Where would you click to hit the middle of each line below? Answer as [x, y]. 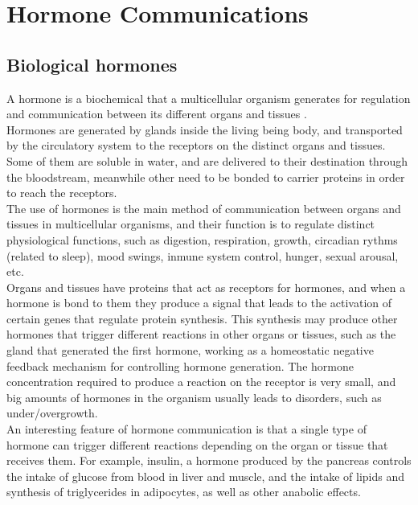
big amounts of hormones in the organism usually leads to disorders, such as [194, 397]
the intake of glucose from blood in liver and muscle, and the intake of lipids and [205, 476]
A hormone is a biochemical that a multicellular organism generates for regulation [209, 98]
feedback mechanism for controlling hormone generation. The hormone [180, 365]
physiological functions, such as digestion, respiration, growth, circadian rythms [202, 239]
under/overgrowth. [52, 413]
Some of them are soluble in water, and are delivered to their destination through [207, 160]
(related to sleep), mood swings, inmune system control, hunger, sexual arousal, [203, 255]
